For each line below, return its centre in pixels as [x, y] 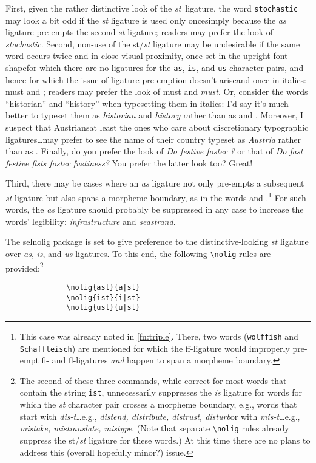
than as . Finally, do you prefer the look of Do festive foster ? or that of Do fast [154, 151]
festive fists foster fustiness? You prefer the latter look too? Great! [129, 163]
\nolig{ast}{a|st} [103, 287]
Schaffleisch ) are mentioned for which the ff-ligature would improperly [155, 348]
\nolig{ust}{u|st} [103, 308]
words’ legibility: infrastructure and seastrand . [91, 221]
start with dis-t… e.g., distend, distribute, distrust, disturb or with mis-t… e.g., [160, 416]
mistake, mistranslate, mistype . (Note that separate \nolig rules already [154, 428]
